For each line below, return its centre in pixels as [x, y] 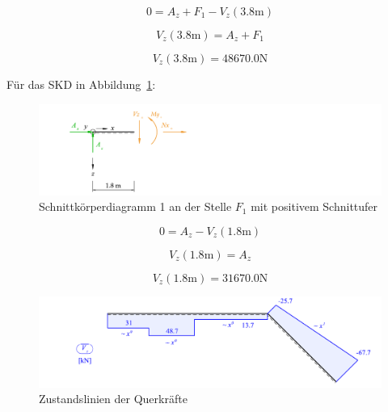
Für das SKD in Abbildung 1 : [81, 84]
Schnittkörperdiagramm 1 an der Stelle [135, 206]
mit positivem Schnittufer [314, 206]
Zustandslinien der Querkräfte [113, 399]
